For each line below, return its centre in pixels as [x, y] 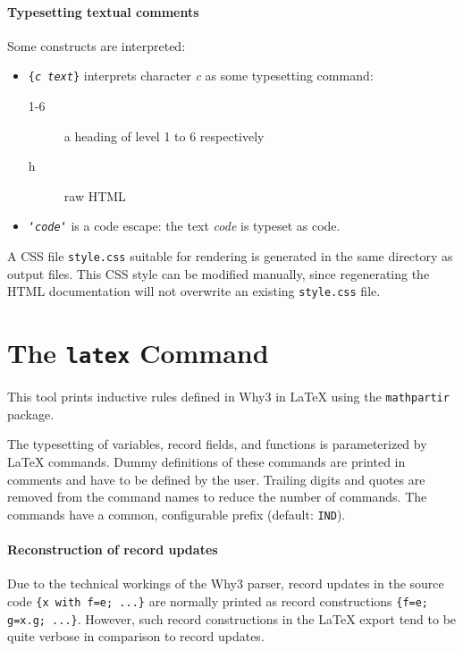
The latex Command [138, 353]
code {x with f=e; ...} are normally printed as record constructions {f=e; [218, 600]
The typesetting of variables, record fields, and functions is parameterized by [217, 444]
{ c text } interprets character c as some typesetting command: [201, 76]
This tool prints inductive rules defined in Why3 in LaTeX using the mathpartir [228, 397]
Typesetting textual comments [103, 11]
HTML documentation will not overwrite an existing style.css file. [194, 291]
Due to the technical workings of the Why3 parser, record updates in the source [226, 583]
